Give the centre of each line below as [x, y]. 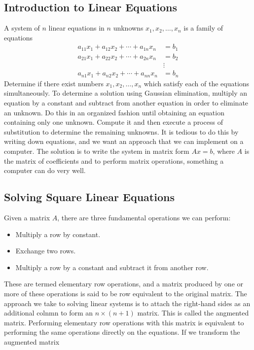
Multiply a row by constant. [58, 234]
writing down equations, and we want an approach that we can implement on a [124, 141]
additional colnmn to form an [49, 313]
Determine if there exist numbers [54, 83]
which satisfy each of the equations [197, 83]
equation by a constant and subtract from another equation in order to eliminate [126, 103]
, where [224, 151]
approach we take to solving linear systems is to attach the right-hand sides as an [127, 303]
